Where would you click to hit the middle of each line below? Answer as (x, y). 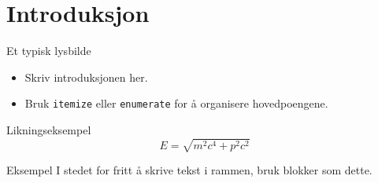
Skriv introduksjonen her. (86, 77)
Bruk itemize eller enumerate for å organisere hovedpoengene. (176, 103)
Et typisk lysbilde (49, 51)
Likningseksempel (49, 129)
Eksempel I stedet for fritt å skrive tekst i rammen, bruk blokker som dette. (189, 170)
